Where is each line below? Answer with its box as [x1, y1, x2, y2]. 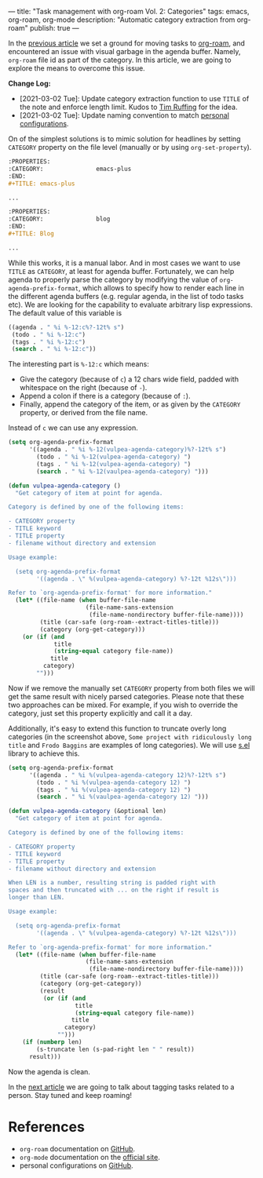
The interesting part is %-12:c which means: [8, 359, 149, 369]
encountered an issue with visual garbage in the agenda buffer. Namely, [8, 47, 241, 56]
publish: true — [30, 24, 80, 32]
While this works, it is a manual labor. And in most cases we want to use [8, 258, 241, 268]
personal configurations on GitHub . [19, 1161, 133, 1170]
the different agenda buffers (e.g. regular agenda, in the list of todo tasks [8, 291, 244, 301]
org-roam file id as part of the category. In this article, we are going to [8, 55, 232, 64]
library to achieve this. [8, 749, 80, 758]
